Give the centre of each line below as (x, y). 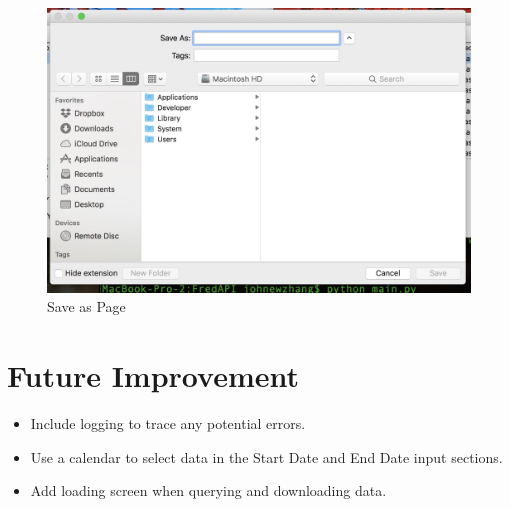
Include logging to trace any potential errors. (168, 423)
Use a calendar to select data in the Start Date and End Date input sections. (266, 456)
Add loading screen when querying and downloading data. (208, 490)
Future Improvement (153, 375)
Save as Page (86, 306)
